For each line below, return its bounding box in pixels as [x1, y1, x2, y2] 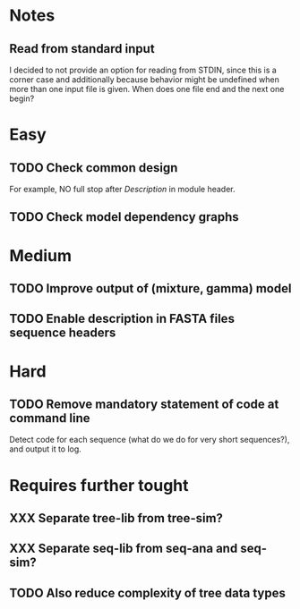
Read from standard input [9, 41, 155, 56]
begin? [9, 93, 35, 104]
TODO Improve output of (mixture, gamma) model [9, 281, 292, 296]
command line [9, 410, 91, 426]
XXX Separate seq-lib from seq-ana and [9, 541, 238, 556]
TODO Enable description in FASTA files [9, 311, 236, 326]
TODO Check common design [9, 160, 178, 175]
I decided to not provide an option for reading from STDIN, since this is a [9, 64, 278, 75]
